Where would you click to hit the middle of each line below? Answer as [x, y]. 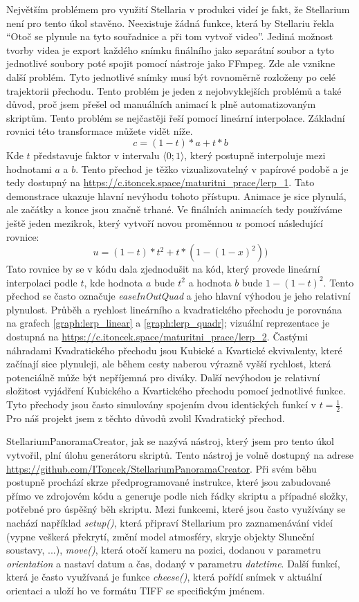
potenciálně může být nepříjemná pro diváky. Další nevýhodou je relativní [163, 377]
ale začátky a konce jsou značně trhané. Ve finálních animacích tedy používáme [174, 209]
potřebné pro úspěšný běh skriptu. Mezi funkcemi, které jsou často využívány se [176, 509]
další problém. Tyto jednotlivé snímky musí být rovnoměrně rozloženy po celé [171, 76]
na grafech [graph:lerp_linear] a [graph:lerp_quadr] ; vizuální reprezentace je [168, 323]
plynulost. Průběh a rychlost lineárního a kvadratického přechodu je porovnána [174, 309]
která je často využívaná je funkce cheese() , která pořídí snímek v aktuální [164, 577]
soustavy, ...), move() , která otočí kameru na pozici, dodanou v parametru [164, 550]
